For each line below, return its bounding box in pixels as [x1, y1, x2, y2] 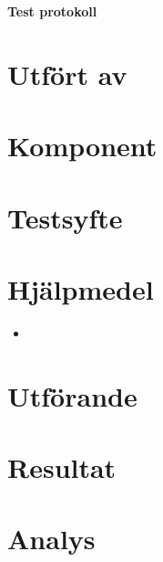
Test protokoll [7, 2, 97, 20]
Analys [7, 520, 96, 557]
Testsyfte [7, 198, 123, 236]
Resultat [7, 449, 117, 485]
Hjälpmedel [7, 270, 154, 307]
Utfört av [7, 55, 127, 92]
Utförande [7, 376, 138, 414]
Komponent [7, 127, 158, 164]
